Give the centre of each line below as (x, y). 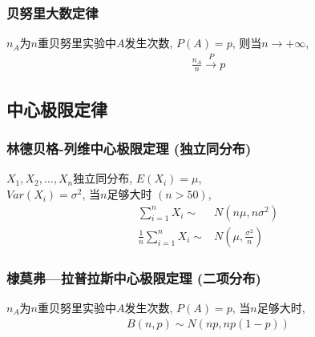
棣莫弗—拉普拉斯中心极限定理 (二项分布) (134, 277)
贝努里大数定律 (52, 12)
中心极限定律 (57, 108)
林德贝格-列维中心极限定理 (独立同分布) (129, 148)
